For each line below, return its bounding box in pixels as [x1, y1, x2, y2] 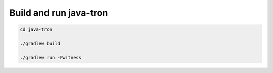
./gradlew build [20, 40, 61, 46]
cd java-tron [20, 27, 53, 32]
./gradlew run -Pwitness [20, 55, 82, 60]
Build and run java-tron [9, 7, 108, 18]
